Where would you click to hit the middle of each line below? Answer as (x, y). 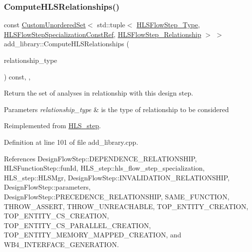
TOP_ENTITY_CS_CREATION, (57, 216)
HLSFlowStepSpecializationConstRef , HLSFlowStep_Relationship (103, 34)
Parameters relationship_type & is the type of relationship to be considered (116, 109)
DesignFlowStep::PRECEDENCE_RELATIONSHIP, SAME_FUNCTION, (117, 196)
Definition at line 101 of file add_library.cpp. (71, 142)
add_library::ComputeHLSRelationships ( (67, 44)
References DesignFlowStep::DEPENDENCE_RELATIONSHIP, (100, 158)
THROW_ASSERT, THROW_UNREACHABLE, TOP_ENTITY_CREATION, (126, 206)
